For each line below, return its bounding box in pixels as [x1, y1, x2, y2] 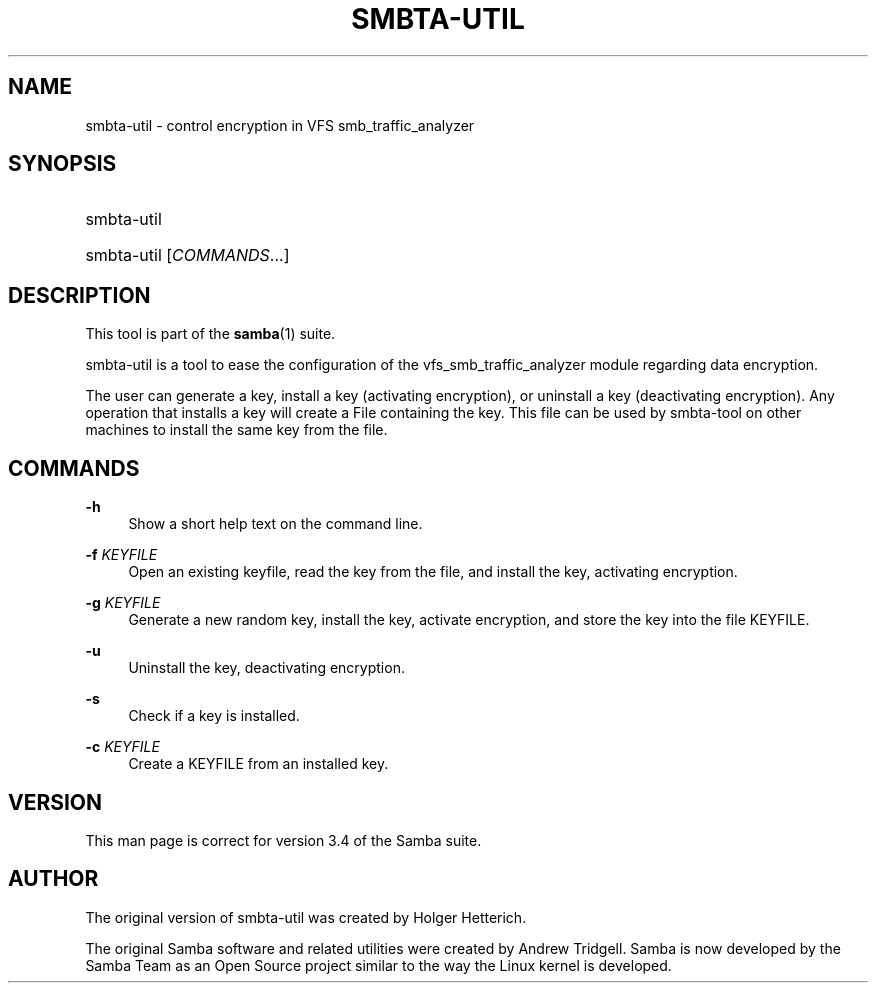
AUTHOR [8, 866, 99, 892]
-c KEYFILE [85, 738, 160, 756]
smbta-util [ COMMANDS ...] [85, 245, 290, 266]
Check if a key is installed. [128, 707, 300, 725]
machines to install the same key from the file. [85, 421, 388, 439]
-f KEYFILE [85, 546, 158, 564]
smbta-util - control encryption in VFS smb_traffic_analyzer [85, 116, 475, 134]
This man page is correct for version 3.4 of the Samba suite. [85, 831, 482, 849]
